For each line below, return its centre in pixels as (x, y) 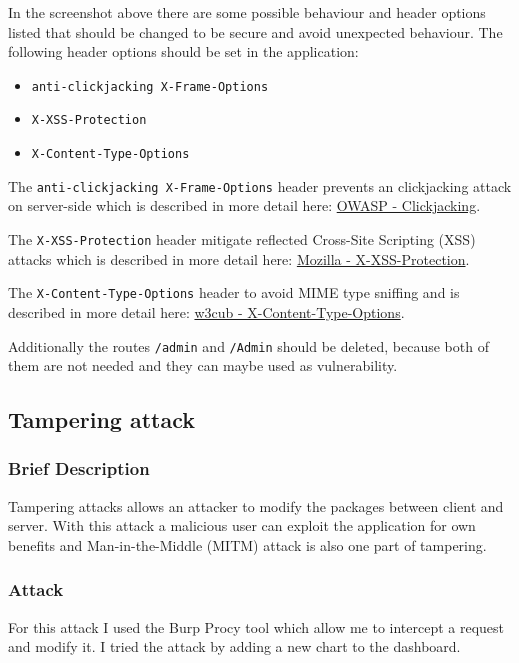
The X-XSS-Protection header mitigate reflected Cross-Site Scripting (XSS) (242, 239)
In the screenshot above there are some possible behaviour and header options (247, 12)
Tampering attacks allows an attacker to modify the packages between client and (256, 505)
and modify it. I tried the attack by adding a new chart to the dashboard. (234, 646)
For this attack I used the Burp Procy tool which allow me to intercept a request (256, 626)
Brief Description (79, 468)
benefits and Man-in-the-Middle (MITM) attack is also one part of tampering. (247, 544)
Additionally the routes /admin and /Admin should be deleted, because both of (248, 345)
